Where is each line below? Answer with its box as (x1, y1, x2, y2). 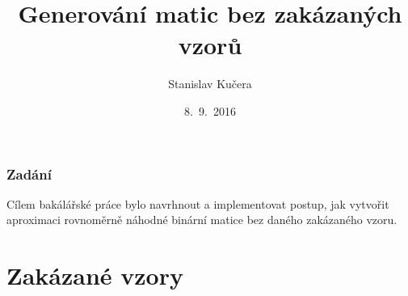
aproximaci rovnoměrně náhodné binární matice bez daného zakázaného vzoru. (6, 211, 397, 228)
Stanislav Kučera (168, 75, 252, 92)
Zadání (6, 163, 52, 184)
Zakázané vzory (6, 259, 183, 292)
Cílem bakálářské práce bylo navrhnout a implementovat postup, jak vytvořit (6, 195, 389, 212)
